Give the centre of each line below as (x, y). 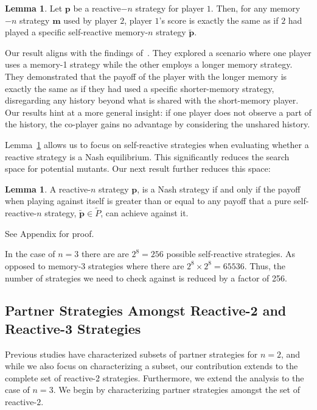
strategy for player (170, 8)
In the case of (30, 254)
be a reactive (97, 8)
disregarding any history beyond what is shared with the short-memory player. (152, 100)
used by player (90, 20)
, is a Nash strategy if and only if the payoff (219, 189)
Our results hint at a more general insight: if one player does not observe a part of (158, 112)
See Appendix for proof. (50, 233)
